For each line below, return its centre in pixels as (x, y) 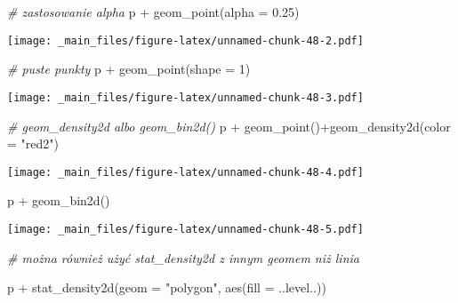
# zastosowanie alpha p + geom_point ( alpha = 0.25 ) (153, 12)
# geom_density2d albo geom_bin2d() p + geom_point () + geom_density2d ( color (229, 126)
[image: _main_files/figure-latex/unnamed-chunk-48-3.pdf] (185, 97)
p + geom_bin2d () (59, 200)
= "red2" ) (33, 144)
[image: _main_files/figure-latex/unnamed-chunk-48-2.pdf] (185, 40)
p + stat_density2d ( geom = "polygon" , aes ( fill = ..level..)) (167, 287)
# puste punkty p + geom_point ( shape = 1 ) (129, 69)
